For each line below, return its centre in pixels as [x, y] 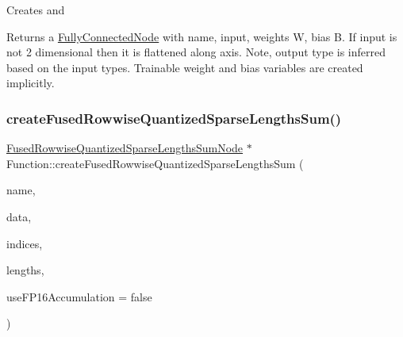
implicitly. [31, 83]
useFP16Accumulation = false [79, 296]
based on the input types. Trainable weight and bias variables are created [185, 67]
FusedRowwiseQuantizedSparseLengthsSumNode [125, 148]
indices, [25, 243]
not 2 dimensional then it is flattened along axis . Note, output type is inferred [196, 52]
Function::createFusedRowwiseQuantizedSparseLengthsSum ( [155, 163]
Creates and [36, 10]
